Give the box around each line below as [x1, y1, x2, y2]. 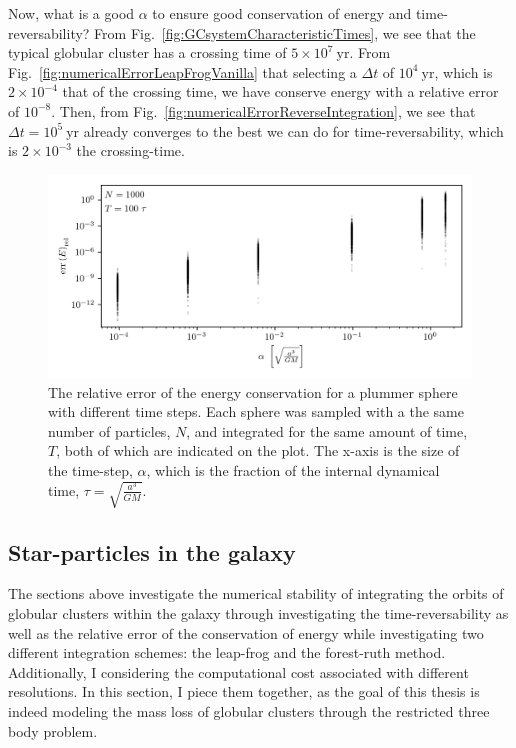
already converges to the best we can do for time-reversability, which [83, 120, 504, 141]
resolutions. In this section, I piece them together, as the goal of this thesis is [8, 681, 480, 702]
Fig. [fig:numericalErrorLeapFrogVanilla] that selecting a [8, 61, 357, 82]
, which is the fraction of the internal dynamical [146, 460, 440, 481]
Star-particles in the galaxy [8, 536, 296, 567]
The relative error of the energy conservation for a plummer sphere [48, 381, 458, 402]
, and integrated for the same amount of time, [186, 420, 468, 441]
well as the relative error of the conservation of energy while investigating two [8, 622, 484, 643]
